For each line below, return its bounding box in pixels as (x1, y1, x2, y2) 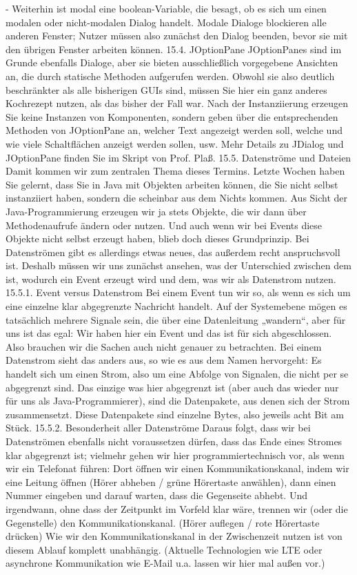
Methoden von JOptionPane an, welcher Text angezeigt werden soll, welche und (6, 123, 343, 137)
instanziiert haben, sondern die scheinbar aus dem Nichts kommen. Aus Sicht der (6, 191, 348, 205)
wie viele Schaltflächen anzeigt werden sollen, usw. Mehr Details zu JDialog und (6, 136, 344, 150)
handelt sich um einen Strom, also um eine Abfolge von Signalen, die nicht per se (6, 367, 349, 381)
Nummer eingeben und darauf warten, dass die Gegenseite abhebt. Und (6, 488, 307, 503)
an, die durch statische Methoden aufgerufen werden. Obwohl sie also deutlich (6, 68, 335, 83)
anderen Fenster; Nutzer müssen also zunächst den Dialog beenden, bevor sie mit (6, 28, 348, 43)
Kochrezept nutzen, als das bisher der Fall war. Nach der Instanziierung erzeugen (6, 96, 348, 110)
